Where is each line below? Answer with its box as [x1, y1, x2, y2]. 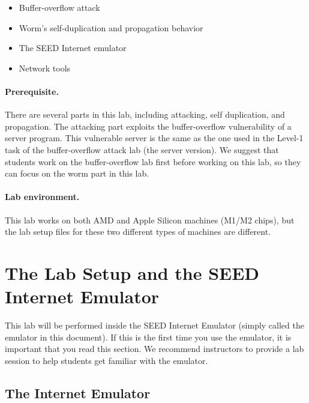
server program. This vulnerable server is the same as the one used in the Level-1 [5, 132, 304, 144]
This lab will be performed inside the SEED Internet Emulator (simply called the [5, 319, 304, 332]
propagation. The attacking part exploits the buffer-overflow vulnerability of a [5, 120, 292, 132]
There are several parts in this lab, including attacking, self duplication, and [5, 108, 285, 121]
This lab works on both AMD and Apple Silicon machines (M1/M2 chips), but [5, 213, 295, 226]
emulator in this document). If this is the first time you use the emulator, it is [5, 330, 292, 343]
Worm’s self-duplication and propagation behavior [19, 21, 203, 34]
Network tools [19, 61, 71, 74]
